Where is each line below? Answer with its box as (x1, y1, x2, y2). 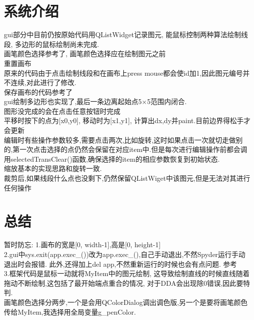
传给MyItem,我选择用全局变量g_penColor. (4, 306, 136, 317)
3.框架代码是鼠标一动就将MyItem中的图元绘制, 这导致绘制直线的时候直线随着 (4, 268, 250, 278)
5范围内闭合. (147, 96, 187, 107)
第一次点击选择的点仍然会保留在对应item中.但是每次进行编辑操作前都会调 (12, 144, 247, 154)
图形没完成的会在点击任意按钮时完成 (4, 106, 120, 116)
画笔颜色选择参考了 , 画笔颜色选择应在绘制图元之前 (4, 48, 166, 59)
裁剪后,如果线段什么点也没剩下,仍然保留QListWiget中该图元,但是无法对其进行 (4, 173, 251, 183)
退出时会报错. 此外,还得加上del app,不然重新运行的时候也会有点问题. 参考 (4, 258, 237, 269)
